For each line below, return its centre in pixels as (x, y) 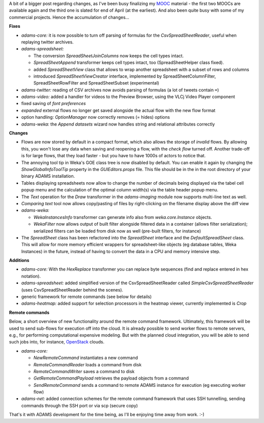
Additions (19, 260)
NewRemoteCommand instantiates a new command (86, 358)
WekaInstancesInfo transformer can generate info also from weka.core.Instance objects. (123, 217)
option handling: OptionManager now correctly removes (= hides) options (96, 117)
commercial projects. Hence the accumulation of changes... (69, 17)
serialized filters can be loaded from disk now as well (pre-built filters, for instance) (117, 231)
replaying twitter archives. (47, 42)
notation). (31, 276)
